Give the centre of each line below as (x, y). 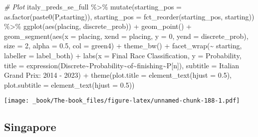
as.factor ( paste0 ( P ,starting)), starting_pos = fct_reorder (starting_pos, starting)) (129, 16)
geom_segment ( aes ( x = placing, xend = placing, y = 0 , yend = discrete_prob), (126, 36)
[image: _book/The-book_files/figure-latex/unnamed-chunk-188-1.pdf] (122, 101)
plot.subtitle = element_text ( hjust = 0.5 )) (69, 84)
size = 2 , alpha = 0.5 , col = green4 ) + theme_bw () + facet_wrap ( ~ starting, (123, 46)
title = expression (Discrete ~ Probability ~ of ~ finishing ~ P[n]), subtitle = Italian (122, 65)
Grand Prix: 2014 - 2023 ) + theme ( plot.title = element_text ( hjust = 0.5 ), (118, 75)
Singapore (30, 127)
